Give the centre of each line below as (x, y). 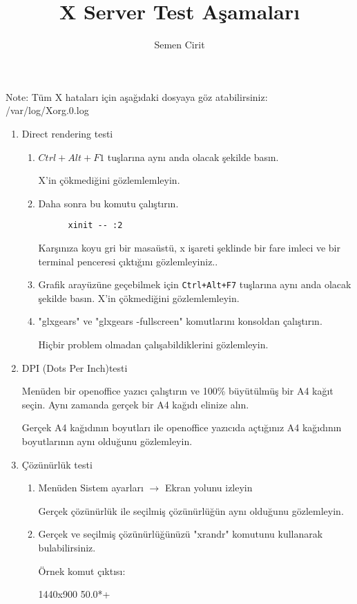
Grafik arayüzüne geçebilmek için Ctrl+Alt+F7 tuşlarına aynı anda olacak (195, 284)
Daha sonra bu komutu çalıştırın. (108, 203)
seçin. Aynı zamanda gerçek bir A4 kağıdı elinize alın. (135, 404)
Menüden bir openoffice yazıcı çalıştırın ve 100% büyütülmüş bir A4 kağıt (177, 391)
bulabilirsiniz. (67, 547)
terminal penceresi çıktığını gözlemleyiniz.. (128, 261)
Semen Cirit (180, 45)
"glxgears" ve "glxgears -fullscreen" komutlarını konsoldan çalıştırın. (180, 321)
